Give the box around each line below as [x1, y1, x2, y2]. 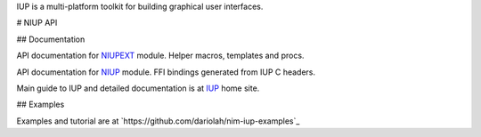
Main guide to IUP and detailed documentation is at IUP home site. [16, 83, 260, 93]
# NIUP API [16, 18, 58, 28]
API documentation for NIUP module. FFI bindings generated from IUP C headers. [16, 67, 316, 77]
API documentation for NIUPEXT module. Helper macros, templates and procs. [16, 50, 305, 61]
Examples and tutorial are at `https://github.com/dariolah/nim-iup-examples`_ [16, 116, 300, 126]
